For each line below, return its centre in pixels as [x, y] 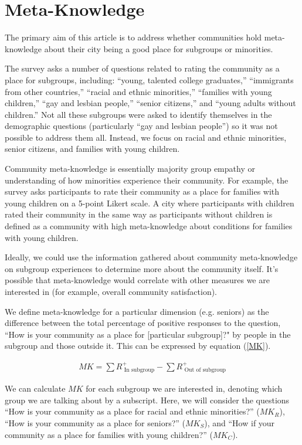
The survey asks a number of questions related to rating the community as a [142, 68]
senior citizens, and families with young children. [92, 149]
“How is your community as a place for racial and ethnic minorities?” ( [132, 411]
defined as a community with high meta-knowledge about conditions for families [149, 226]
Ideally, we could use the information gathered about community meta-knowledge [151, 257]
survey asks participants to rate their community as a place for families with [142, 191]
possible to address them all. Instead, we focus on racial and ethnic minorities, [146, 137]
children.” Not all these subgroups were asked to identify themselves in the [138, 114]
